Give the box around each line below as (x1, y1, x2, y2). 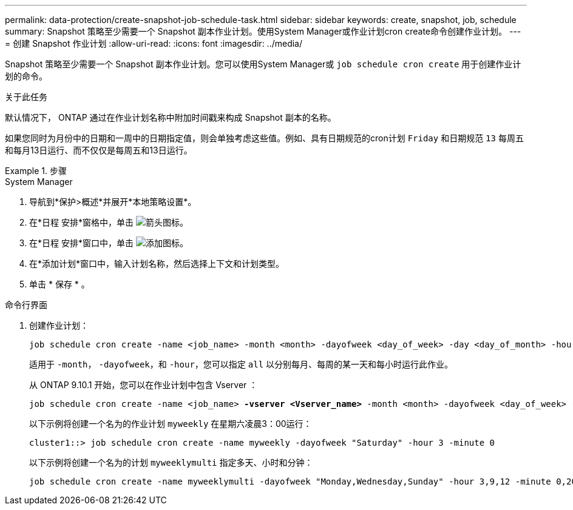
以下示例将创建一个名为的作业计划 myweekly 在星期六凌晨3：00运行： (29, 418, 312, 429)
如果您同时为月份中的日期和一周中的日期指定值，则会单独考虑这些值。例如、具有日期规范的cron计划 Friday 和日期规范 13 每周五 (5, 133, 524, 143)
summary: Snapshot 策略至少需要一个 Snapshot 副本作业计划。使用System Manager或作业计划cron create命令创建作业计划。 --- (5, 26, 521, 36)
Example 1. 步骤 (5, 166, 67, 176)
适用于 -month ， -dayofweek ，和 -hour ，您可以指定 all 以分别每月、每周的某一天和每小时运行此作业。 (29, 359, 453, 369)
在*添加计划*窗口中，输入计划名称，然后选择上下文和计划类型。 (29, 258, 285, 269)
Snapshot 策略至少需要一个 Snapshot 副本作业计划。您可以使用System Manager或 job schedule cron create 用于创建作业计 (5, 59, 521, 69)
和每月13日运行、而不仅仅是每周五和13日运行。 (5, 145, 192, 155)
